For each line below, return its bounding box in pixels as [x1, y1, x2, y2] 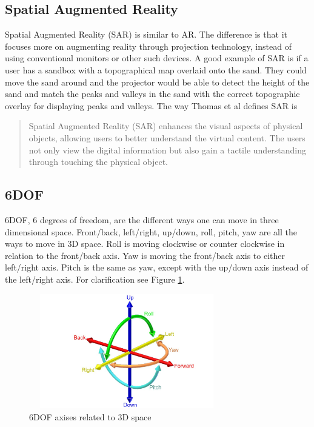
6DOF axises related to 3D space [29, 411, 152, 423]
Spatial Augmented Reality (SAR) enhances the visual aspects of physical [28, 119, 303, 132]
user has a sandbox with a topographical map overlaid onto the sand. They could [5, 63, 307, 76]
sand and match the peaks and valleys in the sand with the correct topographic [5, 87, 300, 100]
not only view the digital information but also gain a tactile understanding [28, 143, 307, 156]
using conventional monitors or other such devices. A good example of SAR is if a [5, 52, 309, 64]
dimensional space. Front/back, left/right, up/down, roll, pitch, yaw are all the [5, 225, 297, 238]
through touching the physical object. [28, 155, 169, 168]
